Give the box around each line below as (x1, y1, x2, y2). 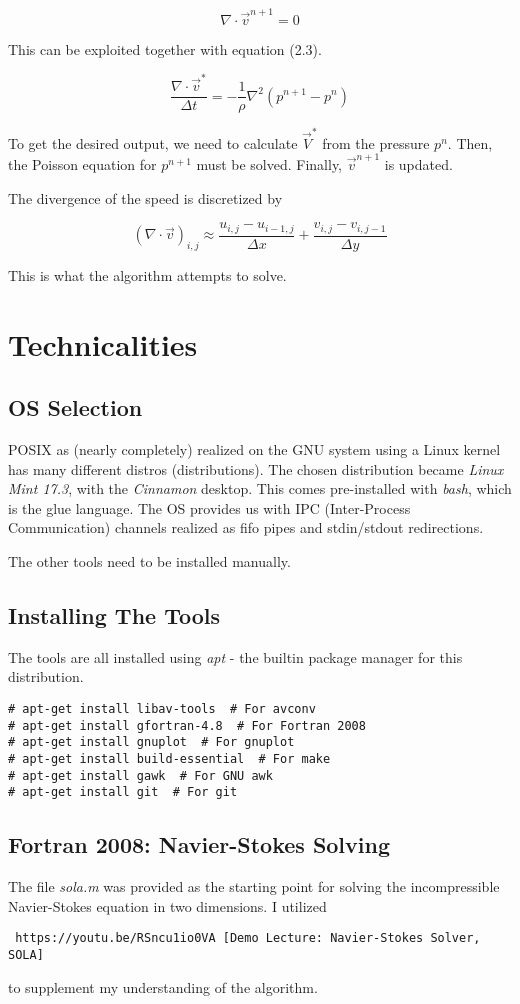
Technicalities (8, 323, 198, 364)
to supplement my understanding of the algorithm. (8, 976, 318, 997)
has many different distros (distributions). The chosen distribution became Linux (8, 458, 504, 479)
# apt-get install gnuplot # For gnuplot (8, 735, 295, 750)
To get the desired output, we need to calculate (8, 132, 298, 153)
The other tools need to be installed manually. (8, 550, 291, 571)
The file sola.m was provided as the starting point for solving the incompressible (8, 876, 500, 897)
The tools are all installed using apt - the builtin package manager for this (8, 646, 463, 667)
